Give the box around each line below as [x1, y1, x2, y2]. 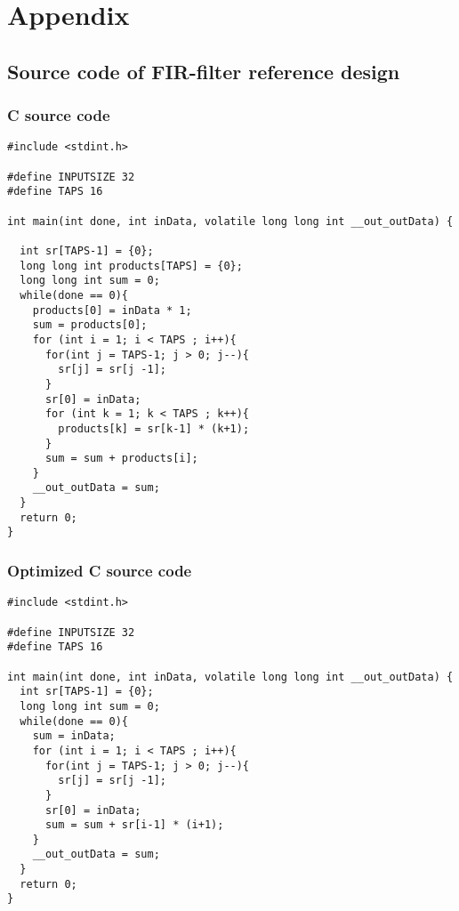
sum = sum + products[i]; [44, 452, 198, 465]
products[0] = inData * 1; [32, 303, 192, 317]
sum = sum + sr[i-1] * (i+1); [44, 818, 224, 832]
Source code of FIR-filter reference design [7, 57, 400, 85]
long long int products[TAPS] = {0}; [20, 259, 243, 272]
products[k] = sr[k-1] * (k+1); [58, 422, 250, 435]
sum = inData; [32, 730, 116, 743]
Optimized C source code [7, 560, 192, 582]
